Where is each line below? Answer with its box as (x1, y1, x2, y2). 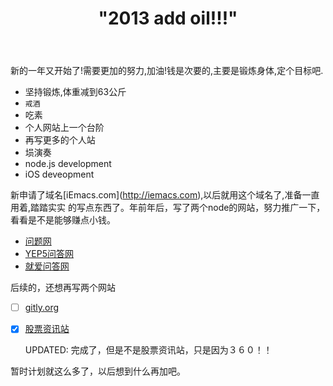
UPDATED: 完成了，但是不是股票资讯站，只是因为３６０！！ (24, 344, 273, 356)
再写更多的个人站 (24, 134, 96, 146)
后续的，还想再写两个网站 (10, 282, 116, 294)
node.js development (24, 158, 112, 170)
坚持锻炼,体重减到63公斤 (24, 86, 127, 98)
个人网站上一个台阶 (24, 122, 105, 134)
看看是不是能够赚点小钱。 (10, 214, 116, 226)
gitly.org (24, 302, 60, 314)
